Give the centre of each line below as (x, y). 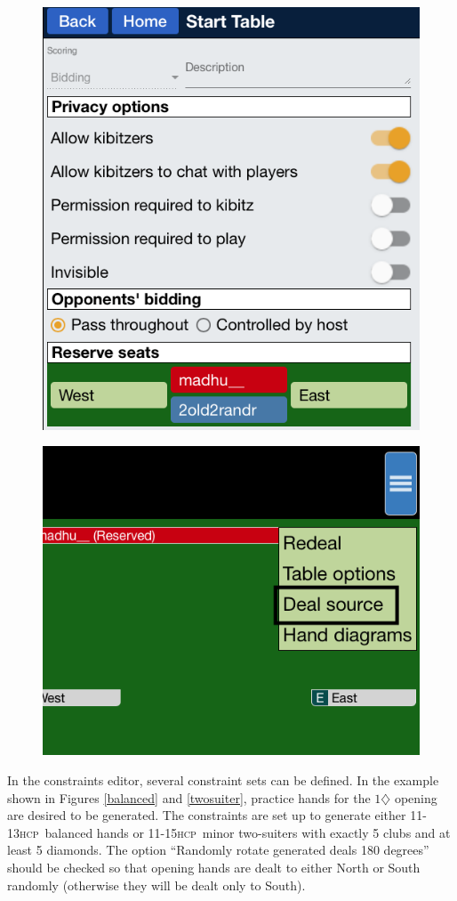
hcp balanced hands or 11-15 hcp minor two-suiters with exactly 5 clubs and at (235, 832)
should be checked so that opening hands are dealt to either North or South (214, 867)
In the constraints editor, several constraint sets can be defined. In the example (223, 779)
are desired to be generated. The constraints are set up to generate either (207, 815)
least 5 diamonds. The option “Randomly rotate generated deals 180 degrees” (218, 850)
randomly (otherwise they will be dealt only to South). (156, 885)
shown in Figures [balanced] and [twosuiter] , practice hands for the (189, 797)
